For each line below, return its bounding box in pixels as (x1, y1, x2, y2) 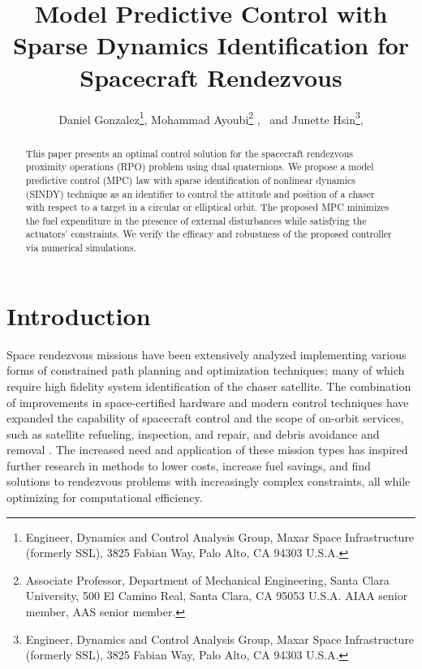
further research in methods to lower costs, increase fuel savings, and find (6, 457, 371, 474)
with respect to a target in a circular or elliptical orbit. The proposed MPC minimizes (25, 200, 390, 214)
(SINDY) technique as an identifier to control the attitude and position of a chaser (25, 187, 375, 200)
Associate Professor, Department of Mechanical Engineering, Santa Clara (25, 571, 390, 588)
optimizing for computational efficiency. (6, 489, 203, 506)
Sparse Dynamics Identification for (12, 28, 410, 62)
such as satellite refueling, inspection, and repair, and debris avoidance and (6, 425, 380, 442)
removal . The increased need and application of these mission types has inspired (6, 441, 408, 458)
